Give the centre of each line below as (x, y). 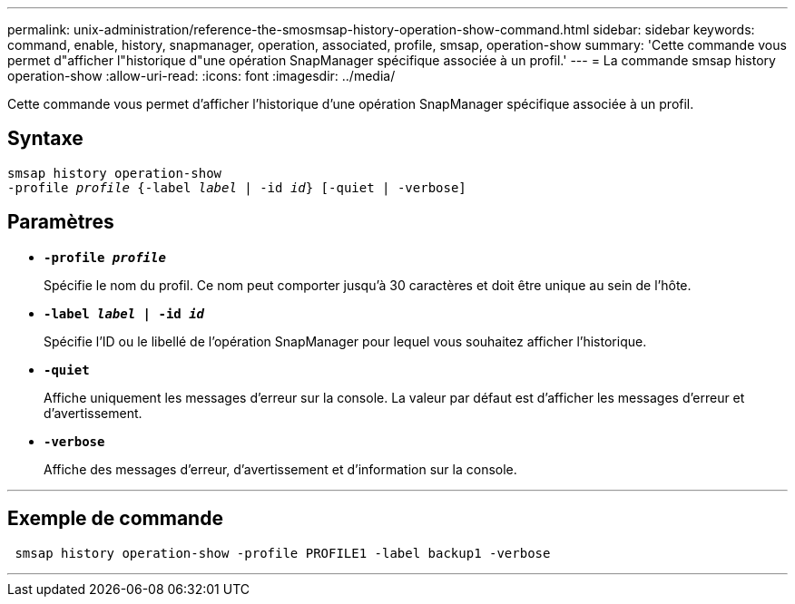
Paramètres (61, 222)
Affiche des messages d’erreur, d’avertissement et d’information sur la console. (280, 469)
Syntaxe (45, 139)
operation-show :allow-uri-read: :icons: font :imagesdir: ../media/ (201, 76)
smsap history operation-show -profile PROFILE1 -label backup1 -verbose (283, 553)
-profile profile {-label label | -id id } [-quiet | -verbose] (237, 187)
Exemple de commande (115, 519)
